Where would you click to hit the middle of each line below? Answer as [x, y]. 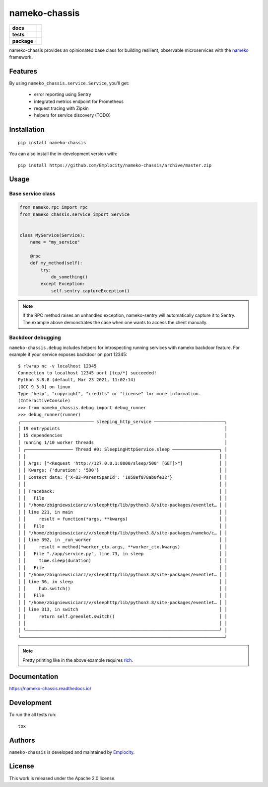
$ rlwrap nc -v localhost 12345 [57, 366]
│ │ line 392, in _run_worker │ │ [123, 540]
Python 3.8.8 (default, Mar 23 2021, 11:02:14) [77, 380]
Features [23, 71]
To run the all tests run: [33, 715]
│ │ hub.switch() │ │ [123, 589]
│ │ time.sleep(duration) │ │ [123, 561]
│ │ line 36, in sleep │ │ [123, 581]
